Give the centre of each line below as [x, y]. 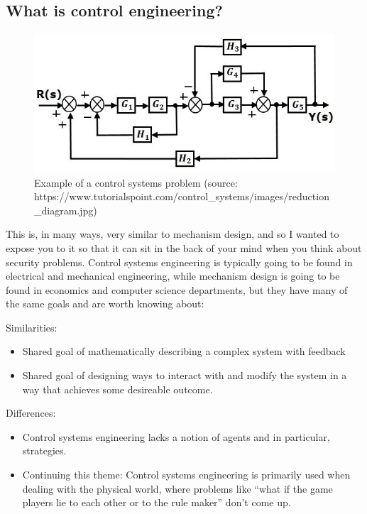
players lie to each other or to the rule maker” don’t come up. [157, 502]
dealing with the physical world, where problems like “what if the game [177, 488]
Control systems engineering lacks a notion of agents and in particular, [176, 436]
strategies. [44, 450]
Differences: [31, 413]
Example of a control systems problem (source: [136, 182]
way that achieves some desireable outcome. [117, 389]
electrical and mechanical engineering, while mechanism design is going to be [173, 276]
